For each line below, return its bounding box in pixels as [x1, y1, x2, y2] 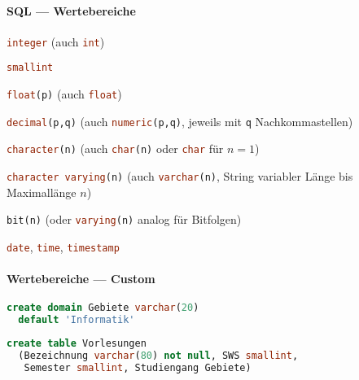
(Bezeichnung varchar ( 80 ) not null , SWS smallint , [18, 350, 299, 362]
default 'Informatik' [18, 314, 135, 326]
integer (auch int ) [7, 33, 105, 50]
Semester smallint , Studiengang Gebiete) [24, 361, 252, 373]
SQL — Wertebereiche [7, 2, 136, 19]
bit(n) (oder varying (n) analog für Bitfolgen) [7, 211, 242, 228]
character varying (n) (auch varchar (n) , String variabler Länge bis [7, 168, 353, 185]
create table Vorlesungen [7, 338, 147, 350]
